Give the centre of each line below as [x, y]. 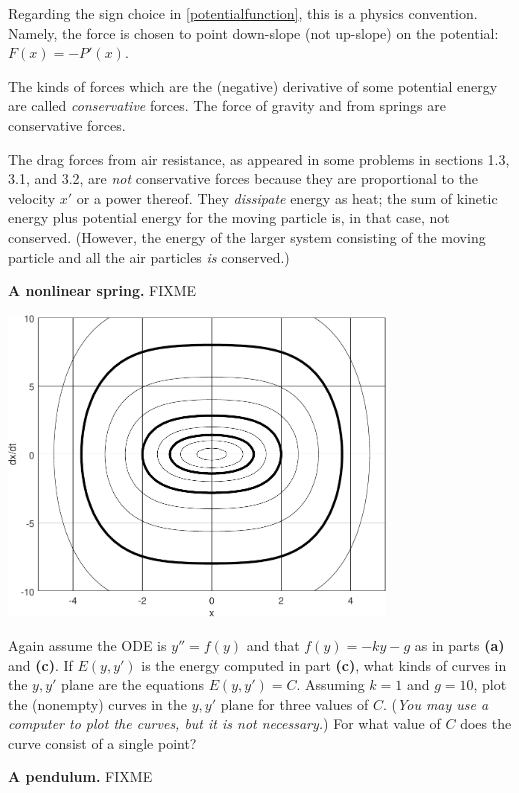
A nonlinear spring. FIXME [102, 290]
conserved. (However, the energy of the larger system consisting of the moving [247, 236]
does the [486, 723]
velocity [32, 197]
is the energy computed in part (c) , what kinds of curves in [324, 664]
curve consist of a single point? [102, 742]
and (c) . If [40, 664]
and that [273, 644]
